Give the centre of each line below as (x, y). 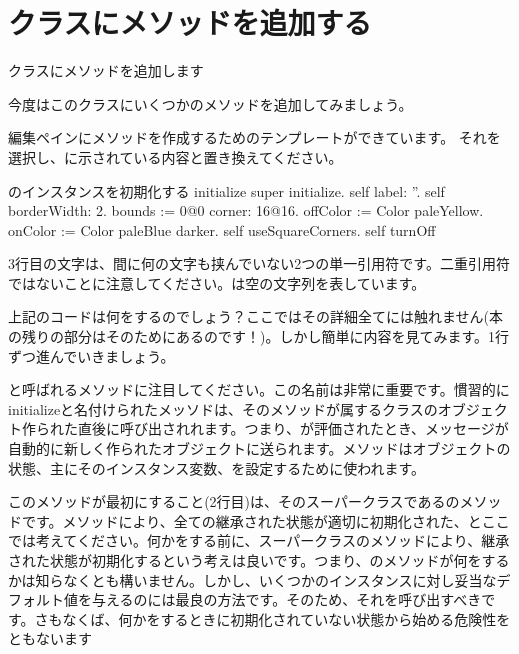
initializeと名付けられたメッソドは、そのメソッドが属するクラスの (223, 408)
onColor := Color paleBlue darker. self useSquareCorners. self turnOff (222, 229)
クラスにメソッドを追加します (106, 70)
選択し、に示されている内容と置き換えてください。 (175, 156)
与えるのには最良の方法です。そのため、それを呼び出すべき (286, 599)
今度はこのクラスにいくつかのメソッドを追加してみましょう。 (210, 103)
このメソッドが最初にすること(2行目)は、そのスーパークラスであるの (234, 501)
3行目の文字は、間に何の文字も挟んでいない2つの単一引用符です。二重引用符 (259, 263)
